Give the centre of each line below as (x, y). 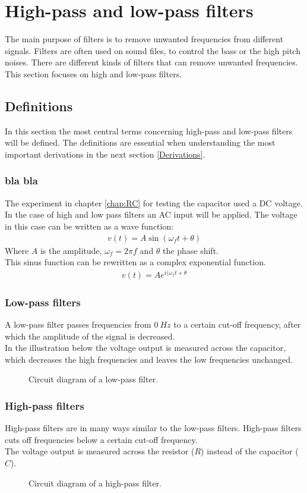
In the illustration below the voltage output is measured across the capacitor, (145, 348)
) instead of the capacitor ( (250, 451)
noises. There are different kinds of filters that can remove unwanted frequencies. (151, 62)
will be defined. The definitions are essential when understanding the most (140, 142)
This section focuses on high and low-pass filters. (94, 73)
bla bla (21, 180)
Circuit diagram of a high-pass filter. (95, 483)
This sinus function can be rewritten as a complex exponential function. (135, 262)
